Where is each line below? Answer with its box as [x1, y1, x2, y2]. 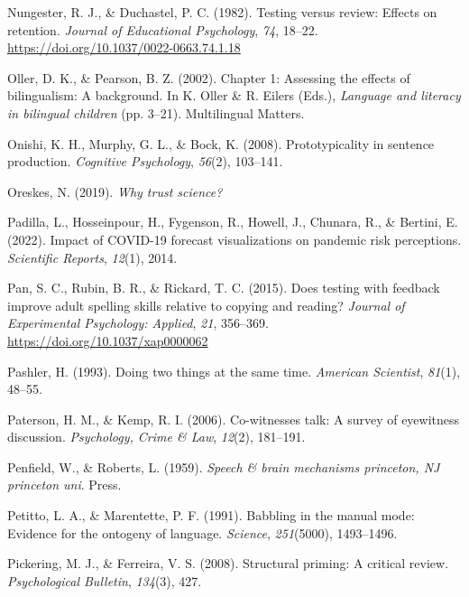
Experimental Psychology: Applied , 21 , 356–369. [7, 313, 269, 332]
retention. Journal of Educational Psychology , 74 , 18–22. [7, 20, 318, 39]
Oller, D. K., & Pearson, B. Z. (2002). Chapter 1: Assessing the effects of [7, 68, 410, 87]
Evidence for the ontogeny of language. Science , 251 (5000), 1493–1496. [7, 523, 398, 542]
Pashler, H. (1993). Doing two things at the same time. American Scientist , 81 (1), [7, 361, 461, 380]
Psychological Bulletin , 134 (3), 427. [7, 571, 202, 590]
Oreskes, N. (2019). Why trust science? [7, 182, 223, 201]
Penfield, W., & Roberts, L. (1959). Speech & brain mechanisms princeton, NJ [7, 457, 440, 476]
